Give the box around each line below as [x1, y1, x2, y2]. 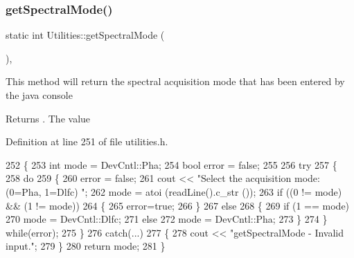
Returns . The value [6, 111, 91, 125]
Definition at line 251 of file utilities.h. [6, 134, 168, 149]
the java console [6, 88, 73, 102]
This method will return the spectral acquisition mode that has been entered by [6, 74, 345, 89]
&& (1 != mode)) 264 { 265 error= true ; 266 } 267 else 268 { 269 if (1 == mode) [6, 198, 350, 212]
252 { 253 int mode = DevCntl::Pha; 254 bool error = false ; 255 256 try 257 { [6, 157, 337, 172]
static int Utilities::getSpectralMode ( [6, 28, 165, 42]
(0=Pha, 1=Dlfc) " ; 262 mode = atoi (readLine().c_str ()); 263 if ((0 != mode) [6, 184, 342, 199]
